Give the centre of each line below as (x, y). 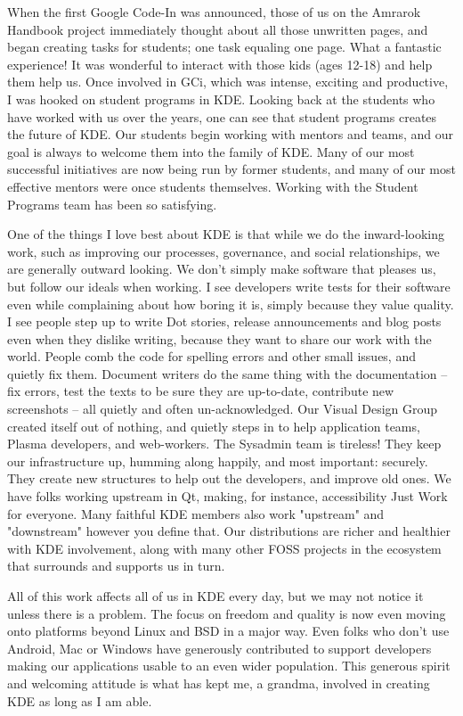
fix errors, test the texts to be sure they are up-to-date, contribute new (201, 391)
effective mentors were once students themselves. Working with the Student (213, 186)
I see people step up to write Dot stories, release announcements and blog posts (224, 321)
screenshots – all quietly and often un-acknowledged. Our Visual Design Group (223, 409)
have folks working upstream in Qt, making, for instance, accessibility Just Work (227, 496)
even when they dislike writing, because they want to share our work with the (219, 338)
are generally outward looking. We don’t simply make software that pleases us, (222, 269)
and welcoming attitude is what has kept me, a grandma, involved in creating (219, 683)
